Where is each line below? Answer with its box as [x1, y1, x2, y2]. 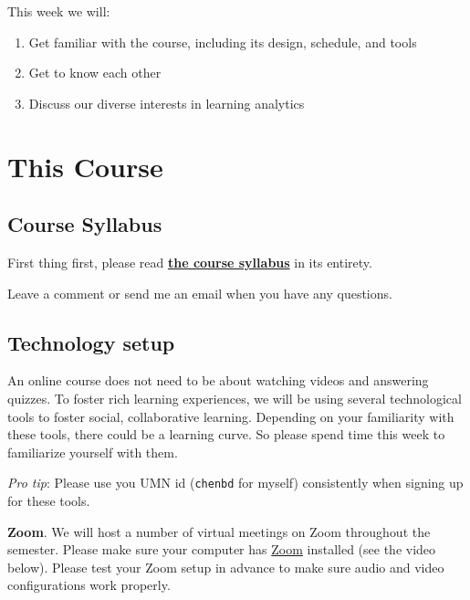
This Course [7, 147, 163, 184]
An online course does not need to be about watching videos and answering [7, 371, 429, 390]
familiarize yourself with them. [7, 442, 178, 461]
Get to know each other [28, 63, 162, 82]
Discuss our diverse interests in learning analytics [28, 93, 305, 112]
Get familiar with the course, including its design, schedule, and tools [28, 32, 417, 51]
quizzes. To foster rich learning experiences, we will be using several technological [7, 388, 462, 407]
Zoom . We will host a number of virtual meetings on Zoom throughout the [7, 521, 431, 541]
